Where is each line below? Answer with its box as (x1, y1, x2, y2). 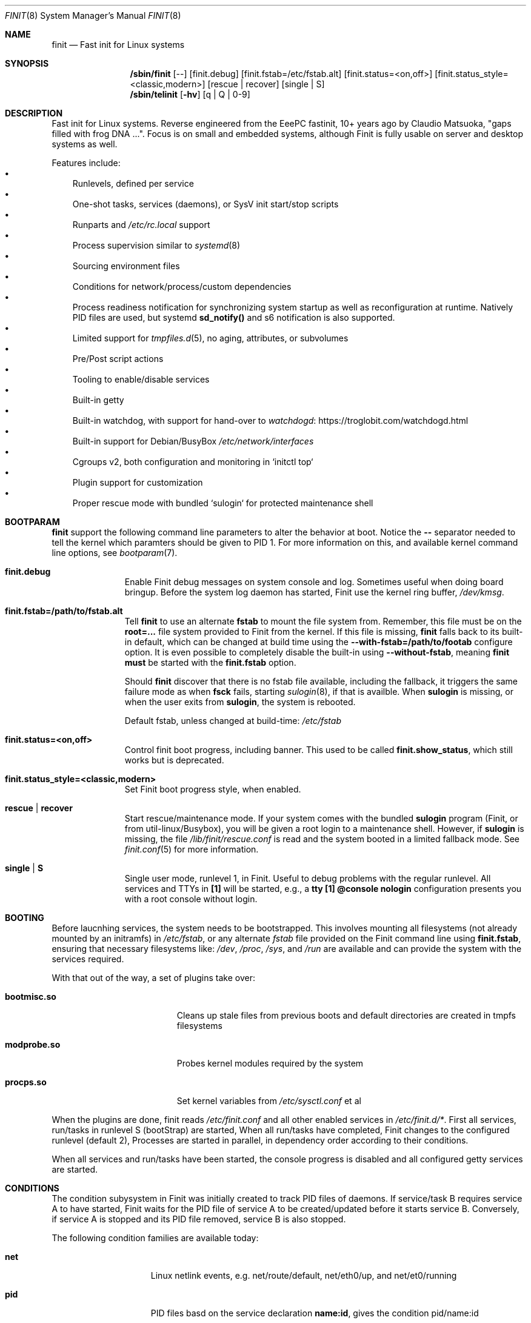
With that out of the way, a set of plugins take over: (52, 973, 255, 983)
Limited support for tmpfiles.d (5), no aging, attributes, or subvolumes (72, 333, 349, 343)
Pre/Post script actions (72, 353, 164, 364)
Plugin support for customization (72, 477, 203, 487)
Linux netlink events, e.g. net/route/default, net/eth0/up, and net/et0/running (150, 1270, 457, 1281)
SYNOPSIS (5, 58, 49, 69)
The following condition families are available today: (52, 1233, 259, 1243)
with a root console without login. (124, 894, 258, 904)
